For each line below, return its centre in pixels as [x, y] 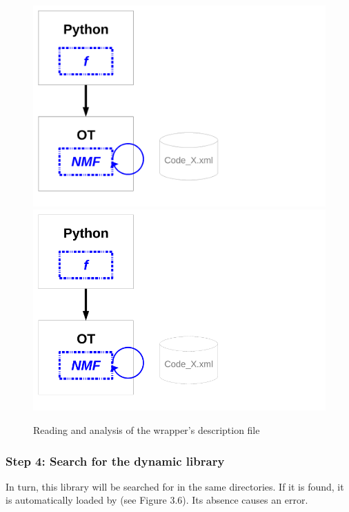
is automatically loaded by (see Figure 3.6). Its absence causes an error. [157, 500]
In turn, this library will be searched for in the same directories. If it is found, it [175, 486]
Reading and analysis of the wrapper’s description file [147, 429]
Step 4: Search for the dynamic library [115, 461]
